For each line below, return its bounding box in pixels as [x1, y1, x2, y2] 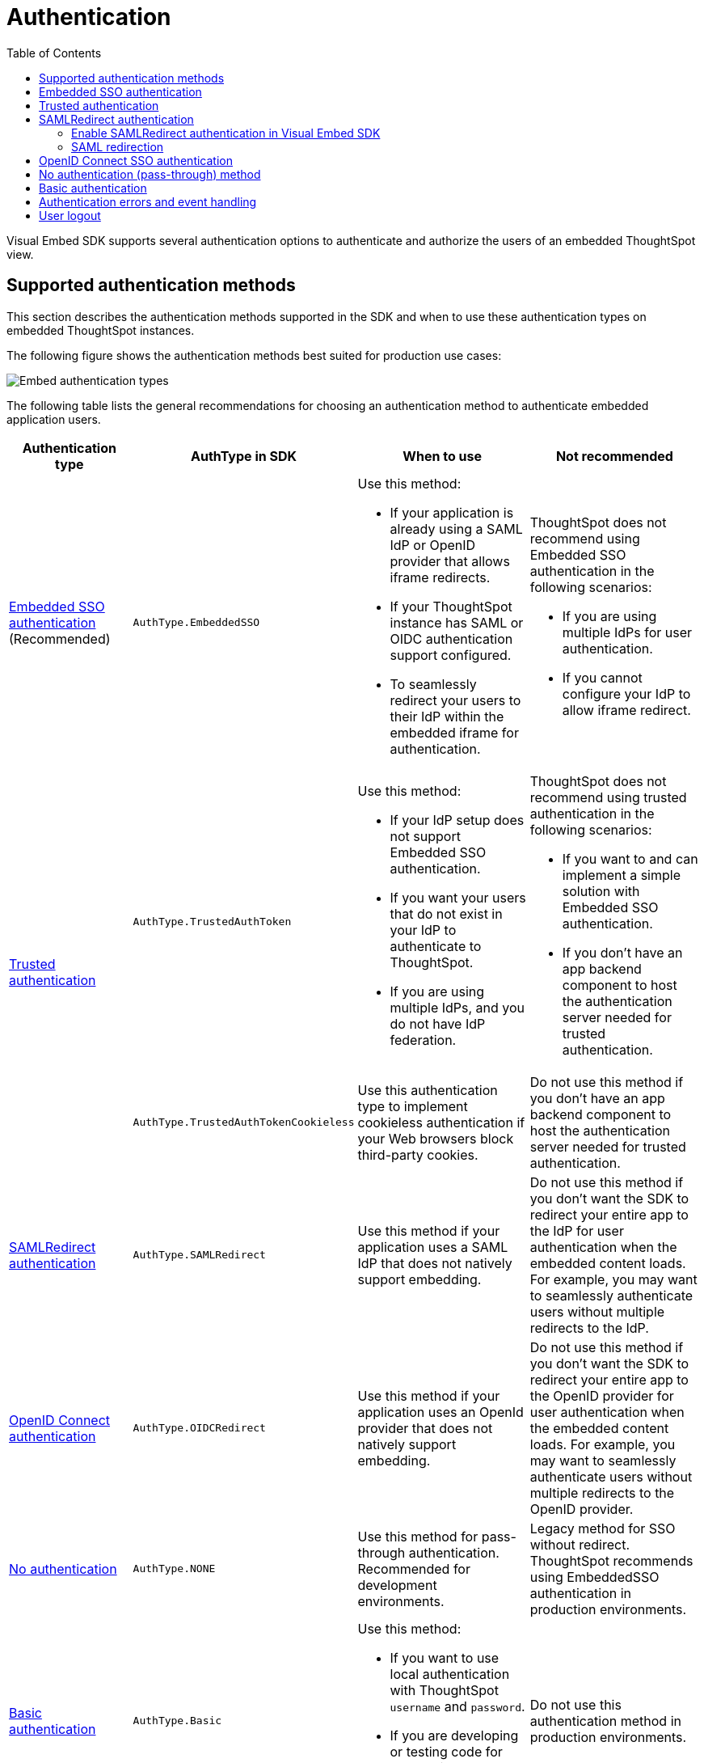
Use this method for [357, 1528, 478, 1545]
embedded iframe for [390, 724, 519, 741]
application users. [6, 412, 101, 426]
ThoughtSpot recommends [529, 1552, 693, 1569]
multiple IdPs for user [562, 624, 693, 641]
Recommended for [357, 1560, 470, 1577]
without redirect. [529, 1536, 630, 1553]
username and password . [390, 1697, 525, 1714]
